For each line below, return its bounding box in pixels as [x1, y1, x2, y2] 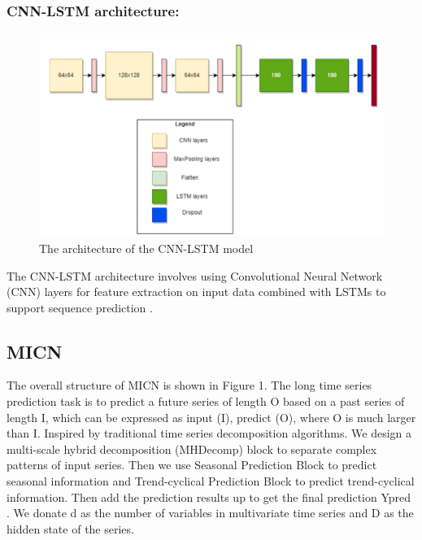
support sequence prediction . [7, 298, 153, 316]
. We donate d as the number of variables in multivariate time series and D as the [7, 504, 414, 521]
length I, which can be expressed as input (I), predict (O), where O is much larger [7, 408, 416, 425]
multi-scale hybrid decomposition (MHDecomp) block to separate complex [7, 440, 377, 457]
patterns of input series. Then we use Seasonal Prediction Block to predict [7, 456, 377, 473]
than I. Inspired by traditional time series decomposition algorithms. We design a [7, 425, 412, 442]
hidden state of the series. [7, 520, 134, 537]
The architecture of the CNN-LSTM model [39, 239, 254, 256]
